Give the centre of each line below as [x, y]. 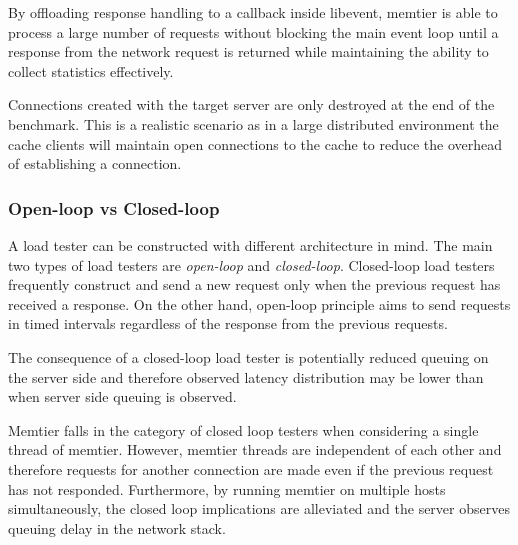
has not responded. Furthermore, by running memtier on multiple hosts [227, 488]
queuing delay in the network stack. [117, 527]
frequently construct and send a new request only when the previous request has [254, 284]
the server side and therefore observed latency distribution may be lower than [246, 376]
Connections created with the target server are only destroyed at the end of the [251, 104]
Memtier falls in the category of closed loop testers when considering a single [243, 429]
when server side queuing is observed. [122, 396]
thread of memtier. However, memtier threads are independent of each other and [255, 449]
